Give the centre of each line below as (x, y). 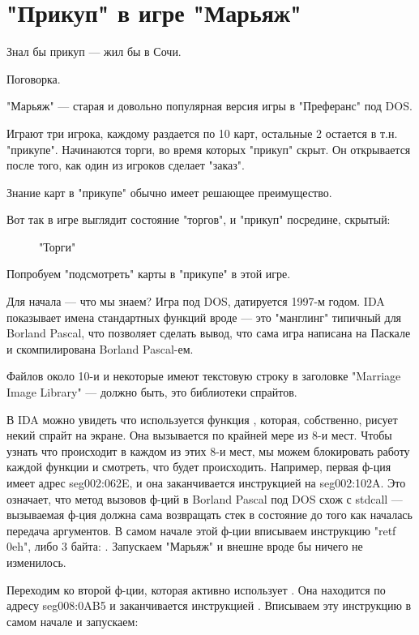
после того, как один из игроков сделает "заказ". (126, 165)
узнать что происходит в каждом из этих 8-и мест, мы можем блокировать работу (208, 451)
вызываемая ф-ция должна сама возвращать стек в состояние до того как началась (209, 515)
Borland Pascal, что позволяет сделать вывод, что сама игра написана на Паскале (209, 333)
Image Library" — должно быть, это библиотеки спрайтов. (152, 392)
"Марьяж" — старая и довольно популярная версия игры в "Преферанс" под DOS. (209, 106)
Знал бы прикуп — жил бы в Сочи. (94, 51)
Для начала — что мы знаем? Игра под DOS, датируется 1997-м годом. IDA (196, 301)
